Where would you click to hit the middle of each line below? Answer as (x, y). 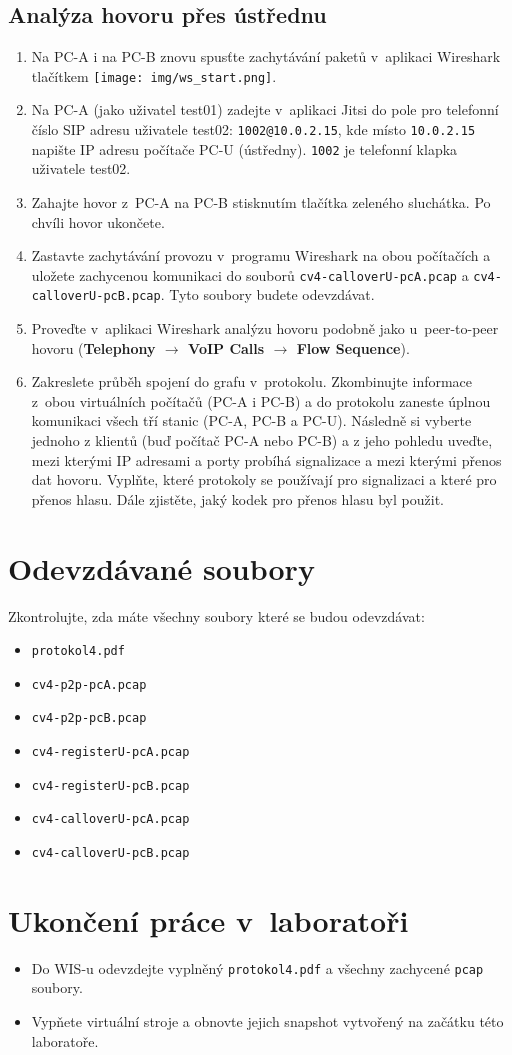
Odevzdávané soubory (161, 567)
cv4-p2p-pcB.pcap (89, 718)
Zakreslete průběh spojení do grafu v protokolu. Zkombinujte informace (252, 381)
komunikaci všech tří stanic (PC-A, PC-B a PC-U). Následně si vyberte (251, 420)
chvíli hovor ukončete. (98, 221)
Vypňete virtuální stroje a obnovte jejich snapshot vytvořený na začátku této (267, 1021)
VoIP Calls (226, 347)
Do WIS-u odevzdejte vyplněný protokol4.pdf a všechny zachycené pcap (257, 967)
